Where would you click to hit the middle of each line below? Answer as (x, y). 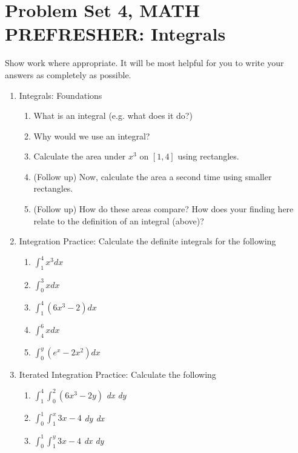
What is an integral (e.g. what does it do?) (113, 116)
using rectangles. (208, 156)
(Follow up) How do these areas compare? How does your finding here (164, 209)
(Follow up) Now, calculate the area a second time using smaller (153, 176)
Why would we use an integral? (92, 136)
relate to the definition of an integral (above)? (119, 220)
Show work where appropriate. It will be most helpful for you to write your (144, 63)
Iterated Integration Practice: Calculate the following (118, 374)
